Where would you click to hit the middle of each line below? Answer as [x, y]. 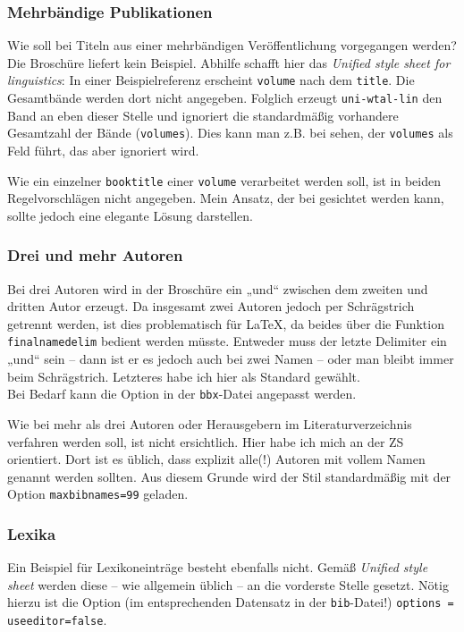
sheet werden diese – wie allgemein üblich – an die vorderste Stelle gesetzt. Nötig [228, 584]
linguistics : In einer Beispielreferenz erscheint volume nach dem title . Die [211, 80]
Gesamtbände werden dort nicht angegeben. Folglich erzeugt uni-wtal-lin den [225, 98]
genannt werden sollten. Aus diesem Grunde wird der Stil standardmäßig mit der [229, 476]
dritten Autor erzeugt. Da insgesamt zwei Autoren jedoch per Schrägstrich [211, 306]
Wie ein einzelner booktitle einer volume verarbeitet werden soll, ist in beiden [224, 180]
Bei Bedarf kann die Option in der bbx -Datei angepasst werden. [182, 394]
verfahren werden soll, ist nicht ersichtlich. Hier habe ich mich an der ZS [206, 441]
